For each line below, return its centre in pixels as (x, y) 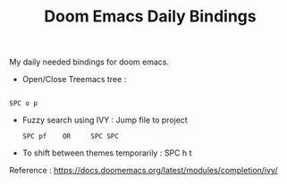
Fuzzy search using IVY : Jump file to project (105, 120)
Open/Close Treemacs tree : (74, 79)
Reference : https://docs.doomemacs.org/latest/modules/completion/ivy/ (143, 171)
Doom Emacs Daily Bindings (150, 17)
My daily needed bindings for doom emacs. (89, 62)
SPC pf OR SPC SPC (70, 137)
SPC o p (24, 104)
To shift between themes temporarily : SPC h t (107, 153)
